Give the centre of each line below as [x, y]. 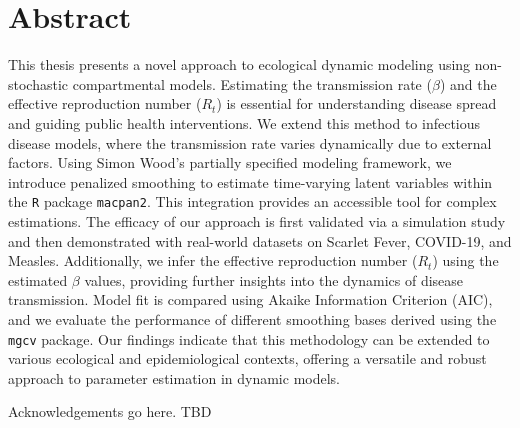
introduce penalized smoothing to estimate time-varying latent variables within [250, 181]
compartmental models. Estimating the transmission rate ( [252, 83]
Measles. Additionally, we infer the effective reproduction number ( [213, 260]
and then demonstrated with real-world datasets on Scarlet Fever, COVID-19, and [260, 240]
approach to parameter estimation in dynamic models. [174, 377]
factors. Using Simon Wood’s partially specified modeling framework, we [230, 162]
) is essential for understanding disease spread [356, 103]
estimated [38, 279]
